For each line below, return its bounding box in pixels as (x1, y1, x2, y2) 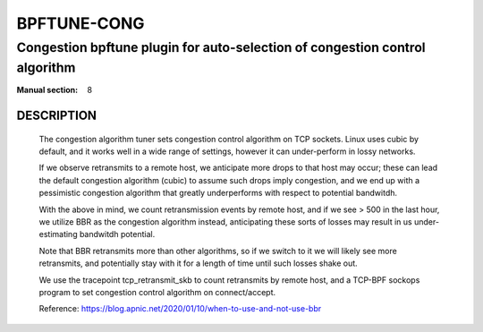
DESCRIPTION (16, 108, 97, 123)
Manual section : (16, 85, 79, 96)
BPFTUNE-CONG (16, 13, 145, 33)
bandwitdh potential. (79, 229, 156, 240)
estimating (38, 229, 78, 240)
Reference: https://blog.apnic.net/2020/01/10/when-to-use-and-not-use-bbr (38, 303, 322, 314)
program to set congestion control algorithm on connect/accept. (38, 286, 276, 297)
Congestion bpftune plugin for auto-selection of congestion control (16, 39, 426, 55)
